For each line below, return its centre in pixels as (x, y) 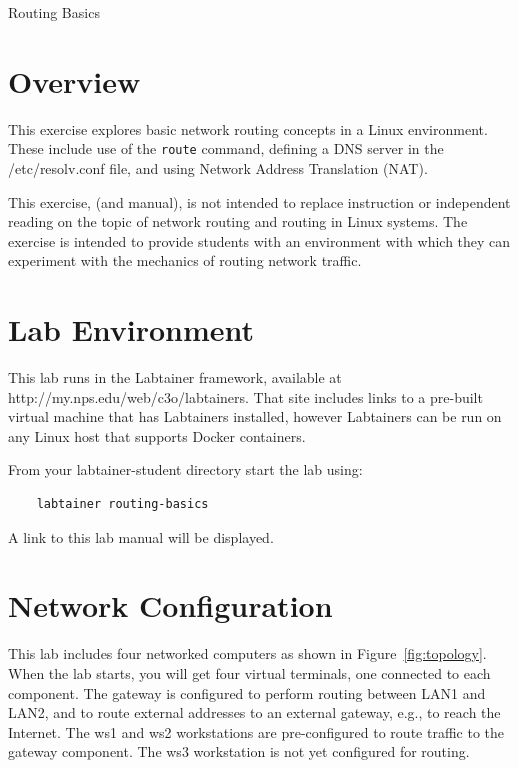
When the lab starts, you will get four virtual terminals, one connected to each (249, 672)
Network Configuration (170, 605)
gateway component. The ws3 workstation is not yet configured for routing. (239, 751)
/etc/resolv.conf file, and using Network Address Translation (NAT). (218, 167)
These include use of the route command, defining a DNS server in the (226, 148)
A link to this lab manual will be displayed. (141, 536)
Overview (74, 80)
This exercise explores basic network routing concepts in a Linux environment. (248, 128)
